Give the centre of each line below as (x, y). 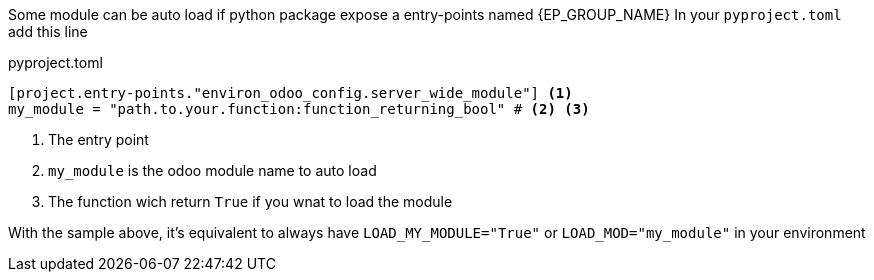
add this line (48, 31)
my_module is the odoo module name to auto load (212, 170)
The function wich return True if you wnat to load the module (250, 201)
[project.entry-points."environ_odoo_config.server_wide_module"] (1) (290, 93)
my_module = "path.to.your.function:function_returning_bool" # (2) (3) (299, 109)
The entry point (98, 139)
